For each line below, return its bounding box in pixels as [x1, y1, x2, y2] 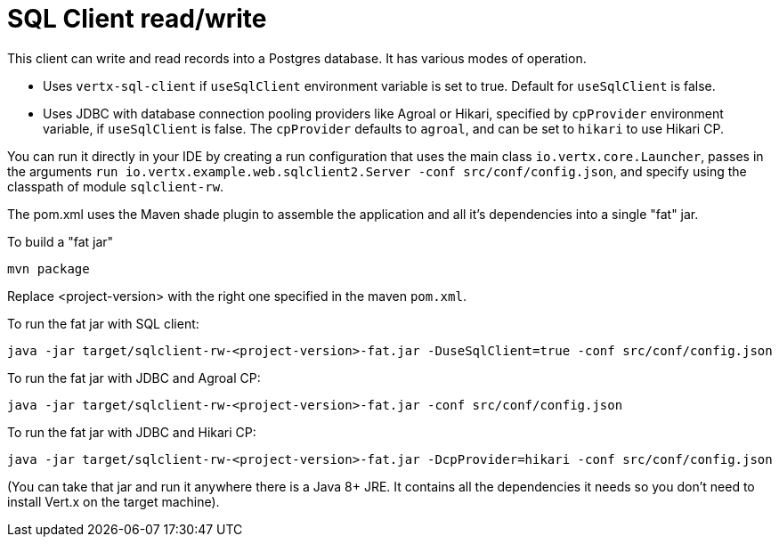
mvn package [7, 261, 90, 276]
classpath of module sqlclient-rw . [7, 178, 224, 194]
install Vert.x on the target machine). [7, 493, 220, 509]
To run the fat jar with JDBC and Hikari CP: [7, 424, 256, 440]
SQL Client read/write [7, 4, 267, 34]
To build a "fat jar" [7, 233, 114, 249]
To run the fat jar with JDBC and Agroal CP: [7, 369, 261, 386]
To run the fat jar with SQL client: [7, 315, 199, 331]
